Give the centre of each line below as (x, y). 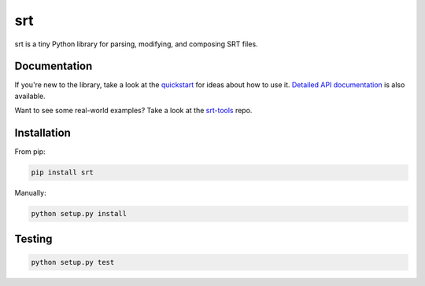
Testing (33, 238)
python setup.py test (73, 262)
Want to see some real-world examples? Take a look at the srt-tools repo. (133, 111)
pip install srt (63, 172)
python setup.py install (79, 214)
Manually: (30, 193)
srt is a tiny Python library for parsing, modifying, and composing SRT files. (137, 44)
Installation (42, 133)
